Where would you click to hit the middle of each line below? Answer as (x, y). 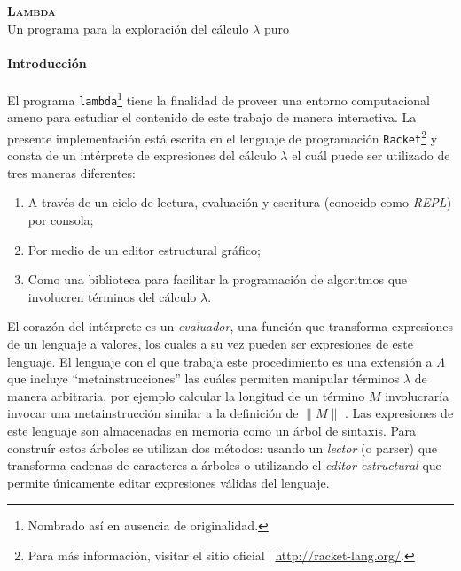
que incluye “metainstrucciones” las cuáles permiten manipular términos (203, 378)
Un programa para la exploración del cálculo (128, 28)
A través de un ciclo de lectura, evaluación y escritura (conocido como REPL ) (240, 202)
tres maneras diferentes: (71, 172)
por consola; (61, 219)
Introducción (47, 62)
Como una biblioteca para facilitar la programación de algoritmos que (218, 279)
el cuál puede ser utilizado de (371, 155)
